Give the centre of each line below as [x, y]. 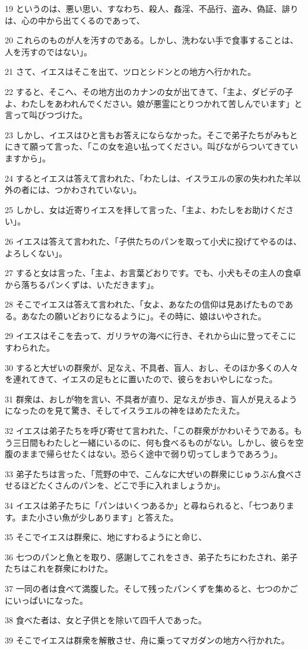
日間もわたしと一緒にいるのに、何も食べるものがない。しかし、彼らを [158, 442]
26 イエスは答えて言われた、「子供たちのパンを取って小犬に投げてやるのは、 [153, 241]
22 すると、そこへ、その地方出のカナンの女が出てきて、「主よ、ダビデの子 [149, 91]
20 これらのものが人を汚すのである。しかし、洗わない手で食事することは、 [152, 40]
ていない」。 [119, 190]
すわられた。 [30, 348]
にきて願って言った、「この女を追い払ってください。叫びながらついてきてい [152, 146]
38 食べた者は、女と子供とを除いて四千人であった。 [106, 620]
